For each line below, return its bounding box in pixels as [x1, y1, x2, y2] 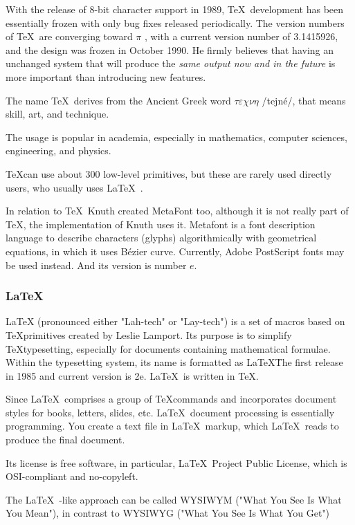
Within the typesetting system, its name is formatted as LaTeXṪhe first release [6, 355, 343, 369]
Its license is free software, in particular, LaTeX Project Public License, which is [6, 455, 347, 470]
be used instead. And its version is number [6, 257, 187, 272]
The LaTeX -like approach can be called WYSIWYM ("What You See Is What [6, 492, 342, 506]
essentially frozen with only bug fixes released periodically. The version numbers [6, 15, 345, 30]
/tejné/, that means [262, 93, 346, 107]
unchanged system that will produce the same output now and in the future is [6, 56, 336, 71]
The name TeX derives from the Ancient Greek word [6, 93, 231, 107]
